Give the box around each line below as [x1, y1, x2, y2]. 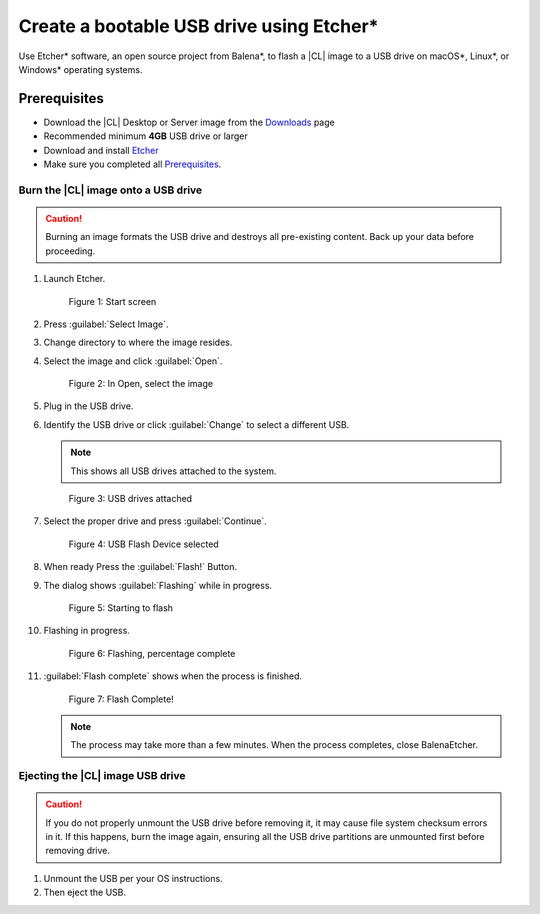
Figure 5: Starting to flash [68, 602, 174, 614]
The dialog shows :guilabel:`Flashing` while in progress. [43, 579, 273, 591]
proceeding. [45, 245, 96, 257]
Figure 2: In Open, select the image [68, 378, 214, 390]
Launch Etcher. [43, 273, 106, 285]
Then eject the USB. [43, 886, 127, 899]
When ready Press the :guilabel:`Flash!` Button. [43, 561, 237, 573]
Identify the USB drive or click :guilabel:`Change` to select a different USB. [43, 418, 350, 430]
